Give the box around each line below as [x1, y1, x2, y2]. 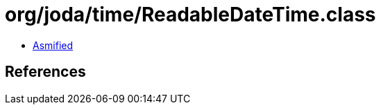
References [5, 63, 86, 81]
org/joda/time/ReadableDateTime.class [5, 3, 376, 26]
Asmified [33, 39, 74, 51]
